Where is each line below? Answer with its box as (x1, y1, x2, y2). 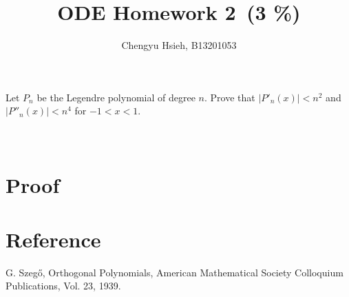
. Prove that (204, 90, 255, 104)
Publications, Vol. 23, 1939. (6, 278, 121, 293)
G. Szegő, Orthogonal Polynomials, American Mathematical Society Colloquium (6, 265, 343, 279)
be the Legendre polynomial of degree (36, 90, 195, 104)
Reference (6, 225, 101, 253)
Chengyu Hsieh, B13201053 (121, 38, 237, 52)
